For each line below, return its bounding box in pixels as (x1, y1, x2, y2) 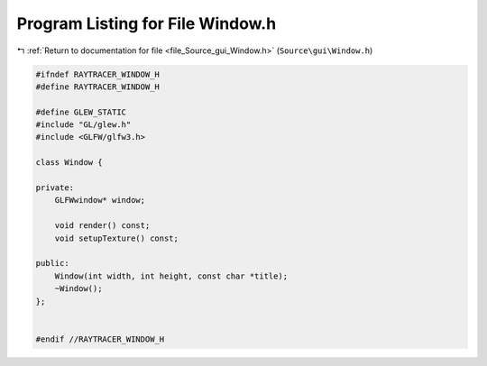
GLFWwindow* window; (54, 195, 146, 206)
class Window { (35, 158, 103, 168)
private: (35, 183, 75, 193)
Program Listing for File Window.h (16, 14, 277, 33)
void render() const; (54, 221, 151, 231)
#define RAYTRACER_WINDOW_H (35, 81, 160, 92)
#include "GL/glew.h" (35, 120, 132, 130)
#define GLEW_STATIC (35, 106, 126, 117)
